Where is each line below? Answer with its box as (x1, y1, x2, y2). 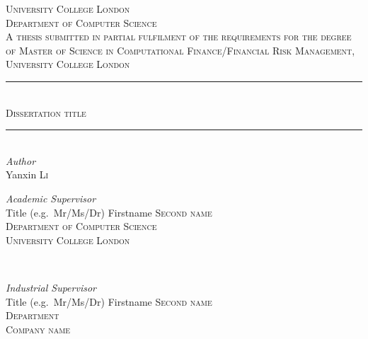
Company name (6, 321, 71, 336)
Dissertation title (6, 105, 86, 120)
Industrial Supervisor (6, 280, 96, 294)
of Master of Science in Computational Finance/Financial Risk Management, (6, 42, 355, 57)
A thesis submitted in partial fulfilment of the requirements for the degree (6, 29, 352, 44)
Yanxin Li (6, 167, 49, 182)
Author (6, 153, 36, 168)
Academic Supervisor (6, 190, 96, 205)
